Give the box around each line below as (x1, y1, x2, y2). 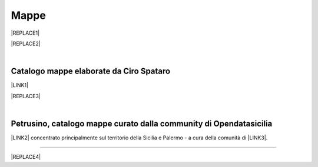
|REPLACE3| (11, 92, 41, 99)
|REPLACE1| (11, 29, 40, 36)
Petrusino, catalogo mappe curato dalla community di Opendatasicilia (11, 118, 273, 129)
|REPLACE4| (11, 153, 41, 161)
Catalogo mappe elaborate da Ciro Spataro (11, 66, 171, 76)
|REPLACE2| (11, 40, 41, 47)
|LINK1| (11, 82, 29, 89)
